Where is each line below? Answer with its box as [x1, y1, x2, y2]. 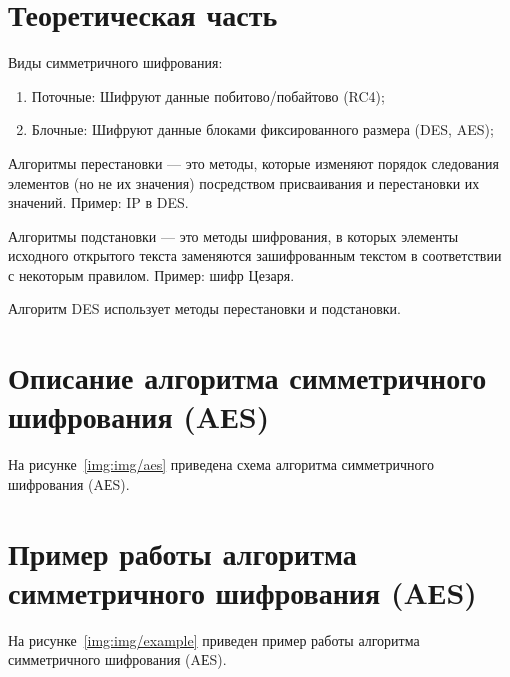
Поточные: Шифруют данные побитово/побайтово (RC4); [31, 85, 385, 106]
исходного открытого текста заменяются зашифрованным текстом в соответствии [8, 245, 502, 266]
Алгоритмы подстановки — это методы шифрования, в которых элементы [8, 225, 459, 246]
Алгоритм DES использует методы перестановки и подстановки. [8, 298, 401, 319]
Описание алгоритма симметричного [8, 357, 487, 398]
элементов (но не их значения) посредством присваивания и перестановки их [8, 172, 480, 193]
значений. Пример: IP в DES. [8, 192, 189, 213]
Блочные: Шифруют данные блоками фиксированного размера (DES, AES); [31, 119, 494, 140]
